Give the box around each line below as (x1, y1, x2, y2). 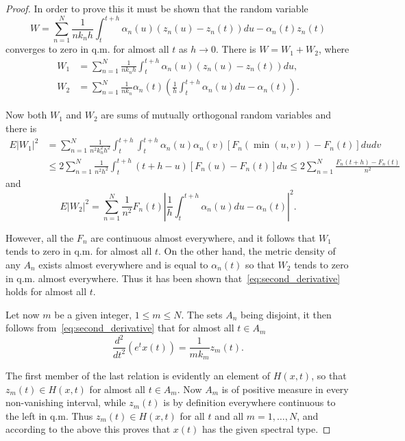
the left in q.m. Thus (5, 408, 93, 423)
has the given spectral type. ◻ (202, 422, 331, 436)
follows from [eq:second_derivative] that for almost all (5, 320, 234, 335)
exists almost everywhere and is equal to (38, 257, 208, 271)
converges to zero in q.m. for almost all (5, 42, 169, 56)
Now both (5, 108, 47, 122)
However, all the (5, 230, 74, 244)
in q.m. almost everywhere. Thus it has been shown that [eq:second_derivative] (5, 270, 341, 285)
